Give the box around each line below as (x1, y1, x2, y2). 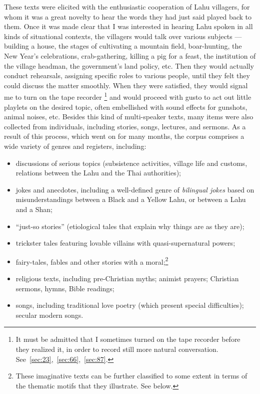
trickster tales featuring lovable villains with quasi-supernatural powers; (15, 238, 235, 248)
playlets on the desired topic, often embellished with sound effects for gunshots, (4, 101, 247, 112)
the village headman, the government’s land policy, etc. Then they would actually (4, 60, 254, 71)
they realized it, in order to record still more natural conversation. (15, 343, 218, 354)
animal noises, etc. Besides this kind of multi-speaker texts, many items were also (4, 111, 253, 122)
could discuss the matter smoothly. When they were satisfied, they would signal (4, 80, 248, 90)
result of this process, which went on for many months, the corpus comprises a (4, 131, 244, 141)
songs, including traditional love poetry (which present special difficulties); (15, 300, 244, 310)
